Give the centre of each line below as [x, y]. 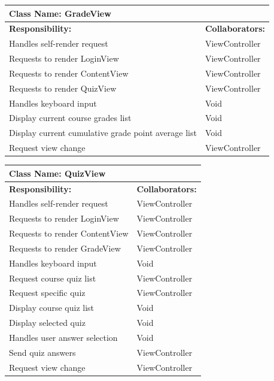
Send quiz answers [42, 352]
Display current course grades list [70, 118]
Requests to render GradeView [65, 248]
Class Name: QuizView [57, 173]
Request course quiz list [53, 278]
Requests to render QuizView [63, 88]
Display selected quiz [47, 323]
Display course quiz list [52, 308]
